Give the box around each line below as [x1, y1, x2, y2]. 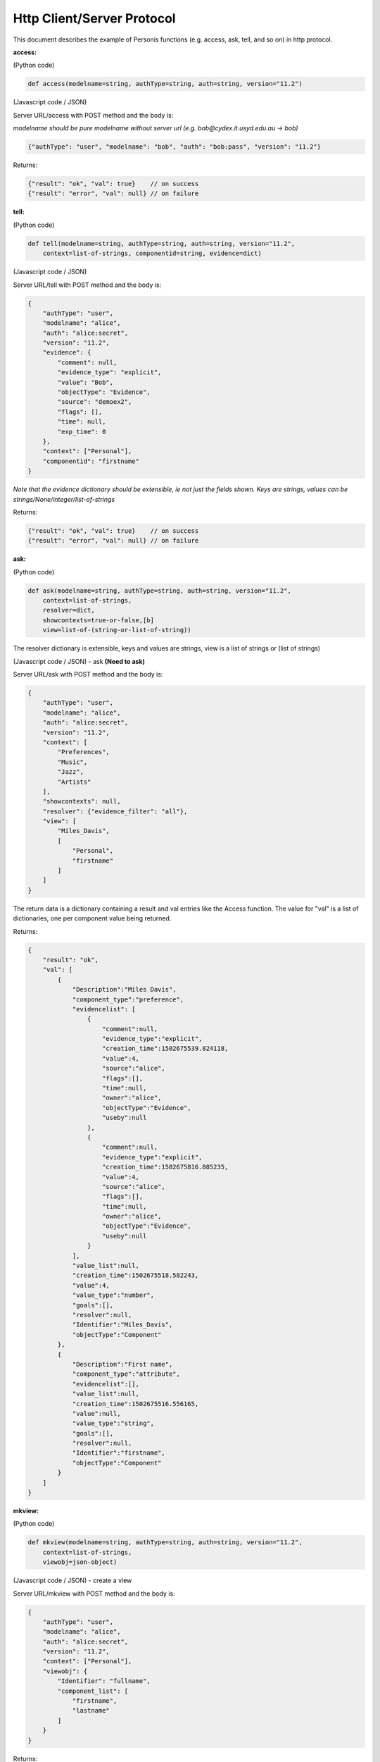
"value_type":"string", [72, 1419, 155, 1427]
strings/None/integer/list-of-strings [13, 495, 115, 503]
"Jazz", [57, 768, 84, 776]
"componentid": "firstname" [42, 457, 140, 465]
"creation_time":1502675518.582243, [72, 1271, 199, 1279]
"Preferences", [57, 748, 110, 756]
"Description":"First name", [72, 1360, 173, 1368]
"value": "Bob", [57, 378, 114, 386]
